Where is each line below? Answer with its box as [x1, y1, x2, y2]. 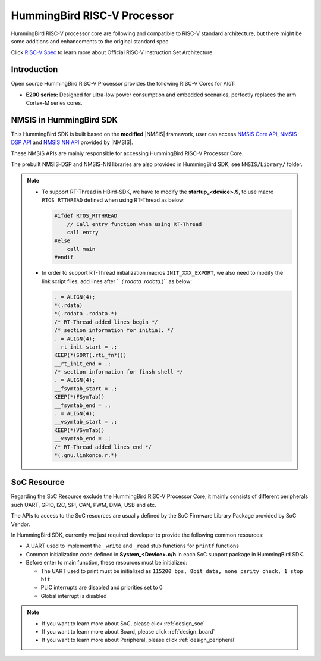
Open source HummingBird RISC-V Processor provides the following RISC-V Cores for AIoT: [11, 80, 236, 87]
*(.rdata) [54, 302, 83, 309]
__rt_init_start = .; [54, 343, 118, 350]
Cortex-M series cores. [26, 99, 83, 106]
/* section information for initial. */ [54, 327, 174, 334]
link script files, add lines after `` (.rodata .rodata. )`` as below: [42, 277, 193, 285]
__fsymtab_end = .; [54, 402, 111, 409]
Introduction [11, 64, 58, 74]
